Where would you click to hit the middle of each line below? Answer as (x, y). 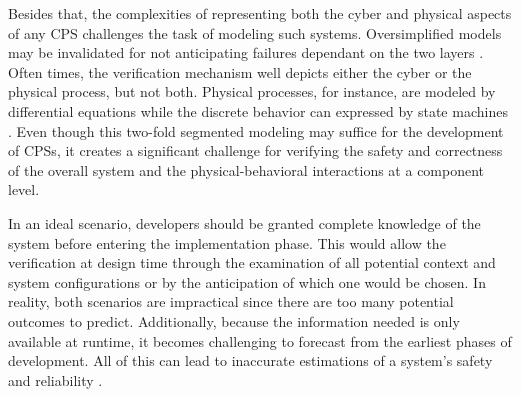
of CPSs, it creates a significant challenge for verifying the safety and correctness (255, 150)
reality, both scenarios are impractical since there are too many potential (231, 301)
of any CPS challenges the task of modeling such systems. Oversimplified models (255, 32)
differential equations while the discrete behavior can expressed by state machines (258, 110)
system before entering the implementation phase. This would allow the (227, 242)
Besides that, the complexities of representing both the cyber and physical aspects (260, 13)
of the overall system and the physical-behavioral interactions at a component (246, 169)
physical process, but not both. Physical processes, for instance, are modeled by (252, 91)
